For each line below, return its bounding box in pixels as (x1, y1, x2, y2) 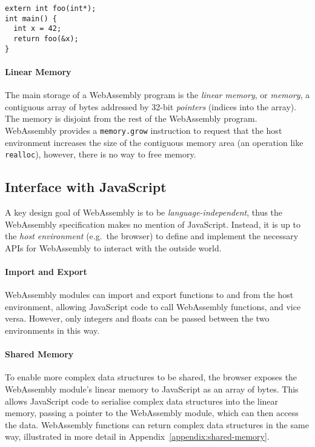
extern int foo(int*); (5, 4, 96, 13)
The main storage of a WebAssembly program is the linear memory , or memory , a (5, 88, 310, 101)
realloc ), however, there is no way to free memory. (5, 148, 196, 161)
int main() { (5, 14, 57, 23)
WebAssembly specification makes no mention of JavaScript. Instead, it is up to (5, 217, 300, 230)
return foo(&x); (13, 34, 79, 43)
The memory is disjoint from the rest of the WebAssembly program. (5, 112, 257, 125)
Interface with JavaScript (5, 177, 167, 196)
